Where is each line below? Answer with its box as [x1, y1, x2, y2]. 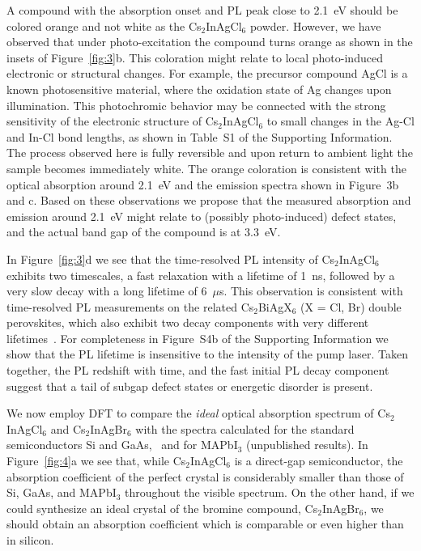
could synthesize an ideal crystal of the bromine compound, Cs [6, 499, 318, 516]
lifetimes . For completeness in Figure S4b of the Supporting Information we [6, 329, 389, 346]
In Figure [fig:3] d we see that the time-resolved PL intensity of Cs [6, 250, 335, 267]
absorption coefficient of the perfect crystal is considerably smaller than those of [6, 468, 404, 485]
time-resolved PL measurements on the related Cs [6, 298, 254, 315]
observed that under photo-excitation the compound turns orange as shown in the [6, 33, 413, 50]
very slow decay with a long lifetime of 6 [6, 282, 207, 299]
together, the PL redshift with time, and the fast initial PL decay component [6, 362, 389, 379]
